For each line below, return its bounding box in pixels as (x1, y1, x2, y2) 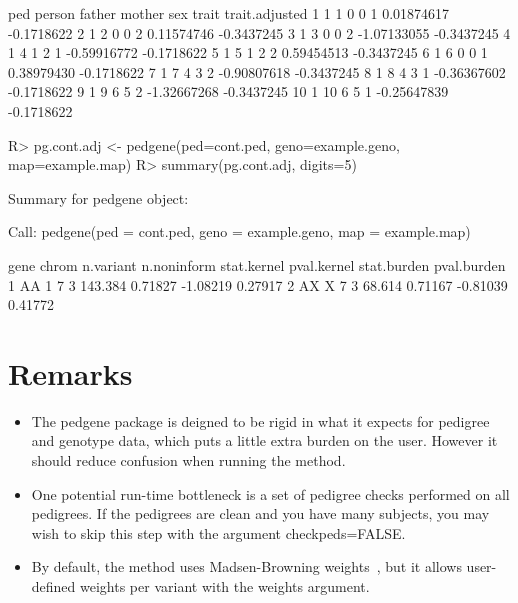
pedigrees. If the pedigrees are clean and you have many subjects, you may (31, 503, 490, 524)
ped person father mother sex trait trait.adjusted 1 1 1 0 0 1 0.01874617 (8, 3, 450, 23)
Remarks (8, 352, 133, 393)
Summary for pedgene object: (8, 187, 189, 208)
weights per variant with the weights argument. (80, 576, 370, 596)
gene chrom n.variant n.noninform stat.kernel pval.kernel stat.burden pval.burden (8, 254, 506, 275)
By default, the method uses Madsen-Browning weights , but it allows (31, 556, 462, 577)
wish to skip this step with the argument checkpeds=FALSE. (31, 522, 406, 543)
